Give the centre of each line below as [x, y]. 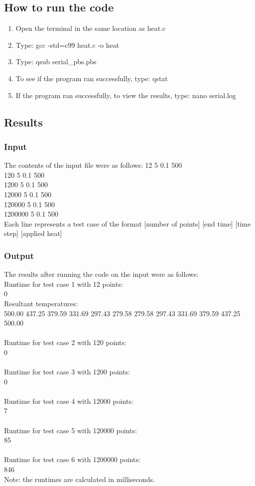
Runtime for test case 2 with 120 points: [65, 342]
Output [19, 255]
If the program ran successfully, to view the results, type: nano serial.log [126, 95]
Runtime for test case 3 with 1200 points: [67, 372]
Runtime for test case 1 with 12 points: [64, 284]
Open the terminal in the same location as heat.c [91, 28]
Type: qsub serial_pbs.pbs [56, 61]
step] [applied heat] [33, 233]
